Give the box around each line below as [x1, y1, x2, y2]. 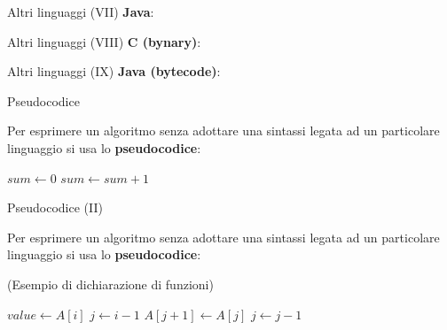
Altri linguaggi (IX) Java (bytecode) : [7, 62, 221, 81]
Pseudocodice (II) [7, 198, 103, 217]
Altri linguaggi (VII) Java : [7, 3, 154, 20]
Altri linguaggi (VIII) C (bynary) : [7, 32, 201, 50]
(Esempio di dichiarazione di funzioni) [7, 274, 214, 293]
